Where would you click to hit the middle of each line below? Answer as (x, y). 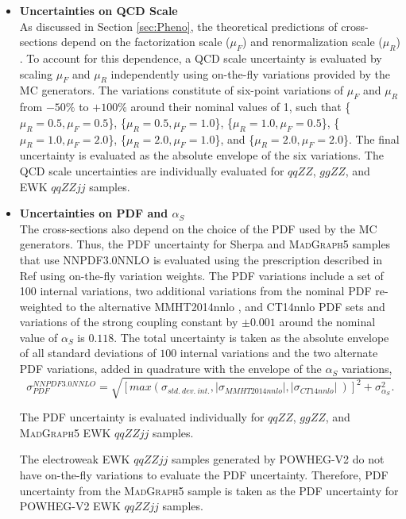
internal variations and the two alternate (279, 353)
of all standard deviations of (88, 353)
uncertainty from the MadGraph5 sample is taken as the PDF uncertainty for (209, 490)
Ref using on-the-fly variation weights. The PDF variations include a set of (201, 275)
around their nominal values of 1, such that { (241, 107)
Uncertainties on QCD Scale (99, 10)
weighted (41, 306)
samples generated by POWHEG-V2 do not (278, 459)
